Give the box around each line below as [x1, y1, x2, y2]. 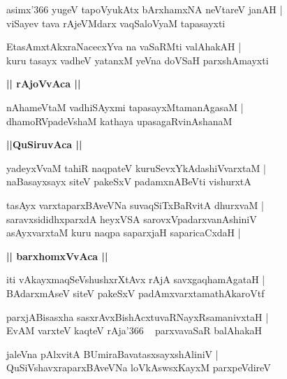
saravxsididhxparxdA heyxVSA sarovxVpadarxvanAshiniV [6, 211, 257, 226]
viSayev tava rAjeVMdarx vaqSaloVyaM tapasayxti [6, 15, 226, 30]
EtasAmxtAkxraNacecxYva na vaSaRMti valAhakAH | [6, 39, 242, 54]
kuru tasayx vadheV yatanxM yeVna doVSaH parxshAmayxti [6, 52, 269, 67]
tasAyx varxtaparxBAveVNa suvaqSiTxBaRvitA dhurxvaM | [6, 197, 264, 212]
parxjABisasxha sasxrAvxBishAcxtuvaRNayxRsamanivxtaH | [6, 309, 269, 324]
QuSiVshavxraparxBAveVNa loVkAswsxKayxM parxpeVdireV [6, 360, 271, 375]
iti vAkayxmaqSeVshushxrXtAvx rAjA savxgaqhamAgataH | [6, 272, 265, 287]
